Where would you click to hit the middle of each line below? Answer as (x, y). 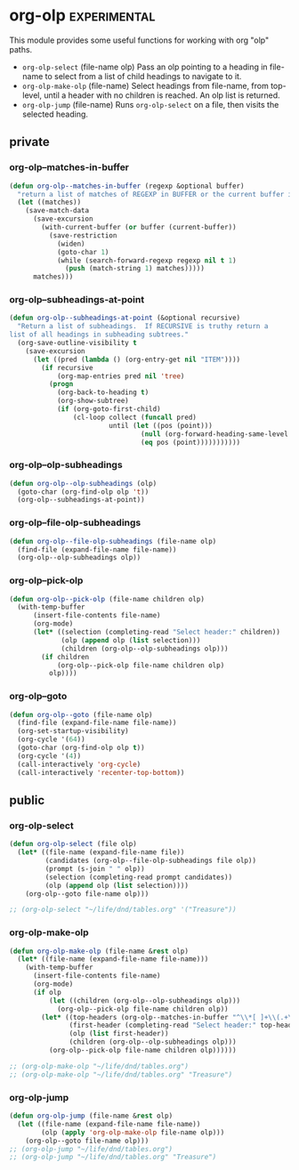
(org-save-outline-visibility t (77, 343)
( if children (65, 657)
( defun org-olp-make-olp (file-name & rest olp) (99, 951)
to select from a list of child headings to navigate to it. (143, 76)
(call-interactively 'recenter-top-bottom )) (101, 772)
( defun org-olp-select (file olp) (73, 844)
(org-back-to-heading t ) (103, 392)
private (30, 142)
